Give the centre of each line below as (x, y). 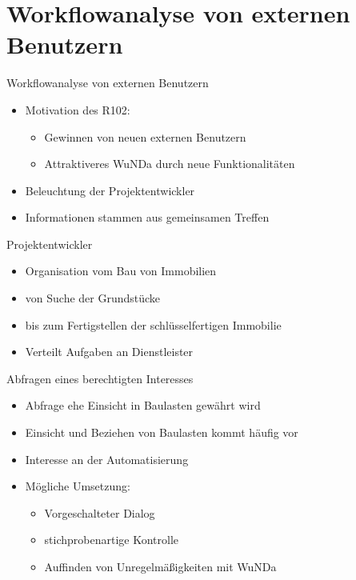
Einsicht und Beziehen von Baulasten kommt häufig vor (162, 432)
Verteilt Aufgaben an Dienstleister (109, 352)
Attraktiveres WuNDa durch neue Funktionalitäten (170, 164)
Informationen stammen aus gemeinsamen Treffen (147, 217)
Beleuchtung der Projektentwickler (110, 190)
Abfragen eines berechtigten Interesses (100, 378)
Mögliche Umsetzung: (78, 486)
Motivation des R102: (78, 109)
